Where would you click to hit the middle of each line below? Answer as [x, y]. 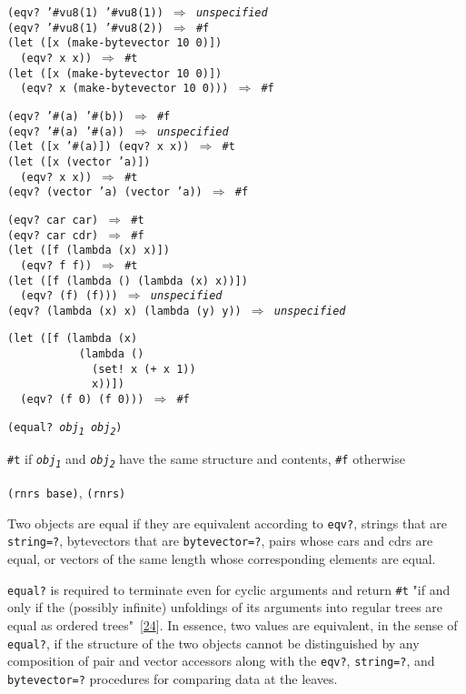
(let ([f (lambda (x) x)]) [89, 251]
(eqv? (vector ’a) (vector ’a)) [105, 192]
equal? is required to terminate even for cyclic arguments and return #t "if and [229, 589]
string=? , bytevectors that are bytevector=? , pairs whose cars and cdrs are [220, 541]
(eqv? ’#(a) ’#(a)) [66, 131]
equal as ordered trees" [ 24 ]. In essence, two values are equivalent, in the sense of [233, 624]
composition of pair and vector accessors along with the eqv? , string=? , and [221, 661]
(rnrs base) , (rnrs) [67, 493]
